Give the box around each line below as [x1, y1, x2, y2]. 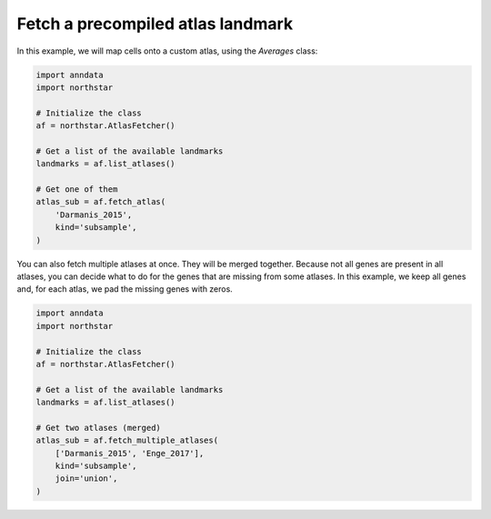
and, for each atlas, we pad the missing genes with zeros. [16, 284, 234, 294]
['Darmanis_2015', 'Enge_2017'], [55, 448, 205, 458]
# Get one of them [35, 185, 118, 195]
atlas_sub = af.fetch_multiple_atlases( [35, 435, 218, 445]
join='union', [55, 474, 118, 484]
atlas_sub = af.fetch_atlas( [35, 196, 166, 207]
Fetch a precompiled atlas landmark [16, 14, 294, 34]
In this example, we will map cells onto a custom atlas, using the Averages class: [16, 45, 318, 56]
